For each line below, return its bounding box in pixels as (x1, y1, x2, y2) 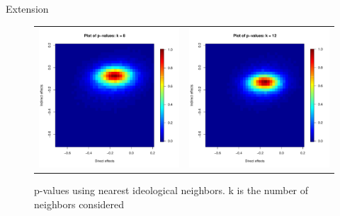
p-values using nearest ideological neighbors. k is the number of (34, 183, 309, 198)
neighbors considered (34, 197, 125, 212)
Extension (6, 1, 49, 16)
